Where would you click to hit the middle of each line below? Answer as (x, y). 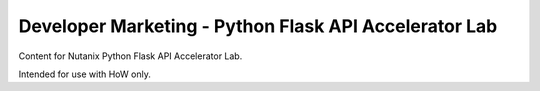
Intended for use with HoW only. (85, 74)
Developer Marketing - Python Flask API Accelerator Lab (258, 26)
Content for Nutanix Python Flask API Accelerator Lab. (130, 56)
